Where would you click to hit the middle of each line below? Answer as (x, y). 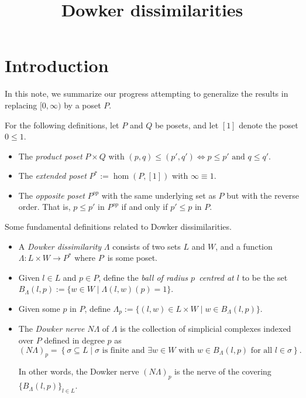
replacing (21, 105)
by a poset (82, 105)
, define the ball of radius (143, 277)
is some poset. (133, 258)
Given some (39, 309)
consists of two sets (147, 246)
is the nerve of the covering (223, 371)
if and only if (145, 207)
